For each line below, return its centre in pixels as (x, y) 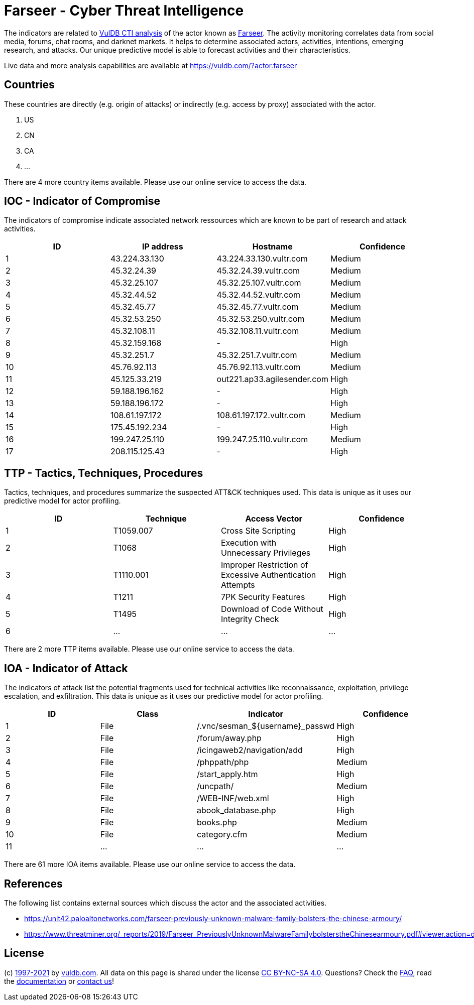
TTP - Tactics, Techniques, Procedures (104, 473)
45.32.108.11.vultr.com (258, 331)
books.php (217, 823)
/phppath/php (223, 762)
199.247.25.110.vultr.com (262, 439)
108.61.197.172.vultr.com (261, 415)
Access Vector (274, 519)
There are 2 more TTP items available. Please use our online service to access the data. (149, 649)
